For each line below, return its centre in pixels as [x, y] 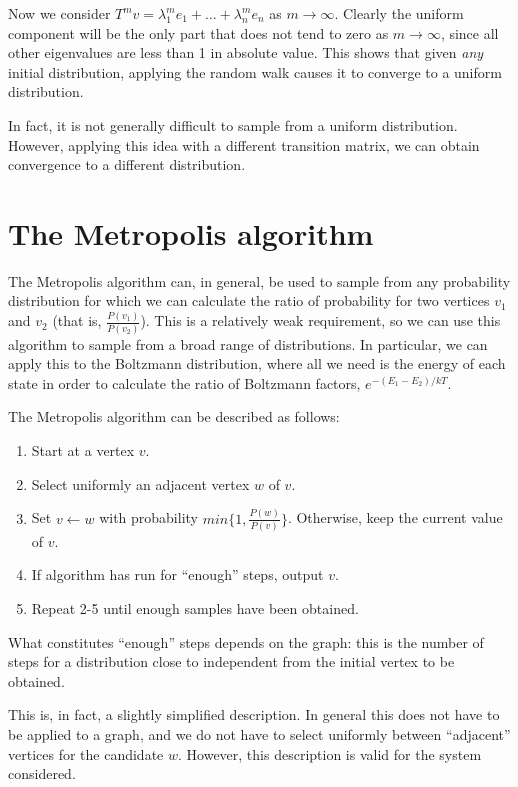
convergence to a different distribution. [127, 164]
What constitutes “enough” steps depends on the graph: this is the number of [246, 641]
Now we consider [59, 13]
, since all [469, 32]
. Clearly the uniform [399, 13]
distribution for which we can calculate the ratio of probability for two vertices [249, 300]
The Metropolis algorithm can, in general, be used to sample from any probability [259, 280]
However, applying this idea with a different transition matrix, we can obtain [244, 144]
